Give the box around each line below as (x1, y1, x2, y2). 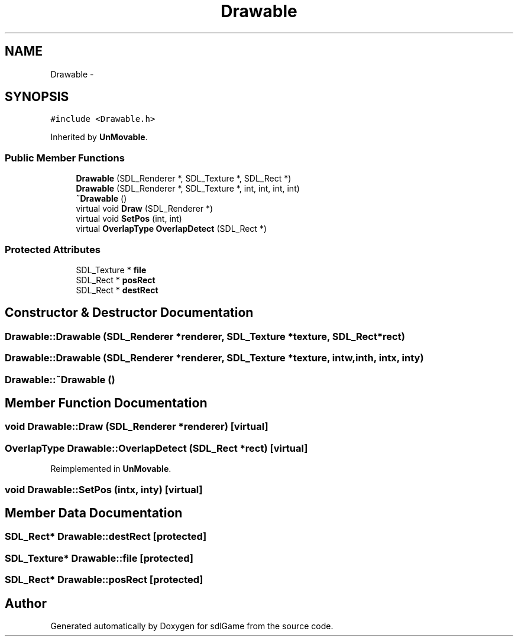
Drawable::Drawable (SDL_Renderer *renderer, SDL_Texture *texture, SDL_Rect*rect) (5, 330, 405, 342)
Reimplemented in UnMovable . (50, 464, 171, 474)
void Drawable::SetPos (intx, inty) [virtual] (5, 483, 203, 496)
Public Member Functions (5, 151, 125, 164)
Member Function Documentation (5, 395, 208, 410)
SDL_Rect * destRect (76, 284, 158, 295)
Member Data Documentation (5, 505, 183, 520)
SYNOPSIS (5, 89, 69, 105)
